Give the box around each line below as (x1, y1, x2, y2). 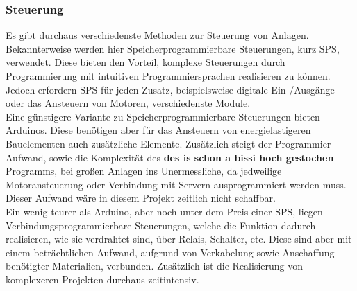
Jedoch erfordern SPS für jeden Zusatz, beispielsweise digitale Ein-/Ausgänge (6, 82, 335, 96)
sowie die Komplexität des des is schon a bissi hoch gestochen (49, 150, 334, 164)
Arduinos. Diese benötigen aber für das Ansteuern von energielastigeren (6, 123, 311, 137)
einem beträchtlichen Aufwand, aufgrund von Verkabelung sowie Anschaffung (6, 245, 335, 259)
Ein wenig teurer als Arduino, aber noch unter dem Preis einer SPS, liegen (6, 204, 323, 218)
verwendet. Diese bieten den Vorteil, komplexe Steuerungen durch (6, 55, 285, 69)
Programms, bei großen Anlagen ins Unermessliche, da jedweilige (6, 164, 282, 178)
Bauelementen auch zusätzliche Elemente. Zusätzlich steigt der (6, 136, 272, 150)
